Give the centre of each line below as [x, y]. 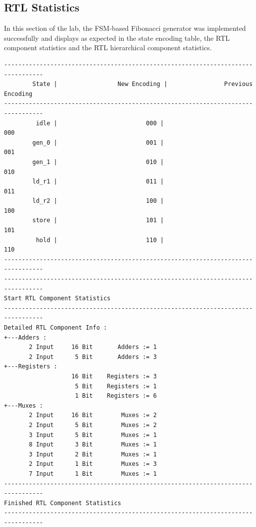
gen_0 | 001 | [98, 142]
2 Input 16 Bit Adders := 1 [93, 347]
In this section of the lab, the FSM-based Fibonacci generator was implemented [125, 28]
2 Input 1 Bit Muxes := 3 [93, 464]
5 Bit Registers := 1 [116, 386]
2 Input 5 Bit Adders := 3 [93, 357]
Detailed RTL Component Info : [56, 328]
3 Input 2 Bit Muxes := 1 [93, 454]
